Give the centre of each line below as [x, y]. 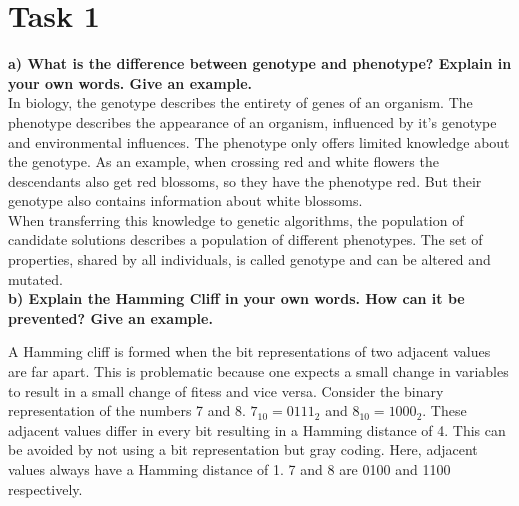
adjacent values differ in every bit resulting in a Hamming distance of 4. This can [257, 429]
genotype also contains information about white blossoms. [185, 200]
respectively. [45, 488]
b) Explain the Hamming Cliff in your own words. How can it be [236, 298]
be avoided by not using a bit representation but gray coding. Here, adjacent [243, 449]
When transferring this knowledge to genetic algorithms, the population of [236, 219]
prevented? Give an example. [110, 317]
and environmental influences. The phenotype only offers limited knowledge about [259, 141]
